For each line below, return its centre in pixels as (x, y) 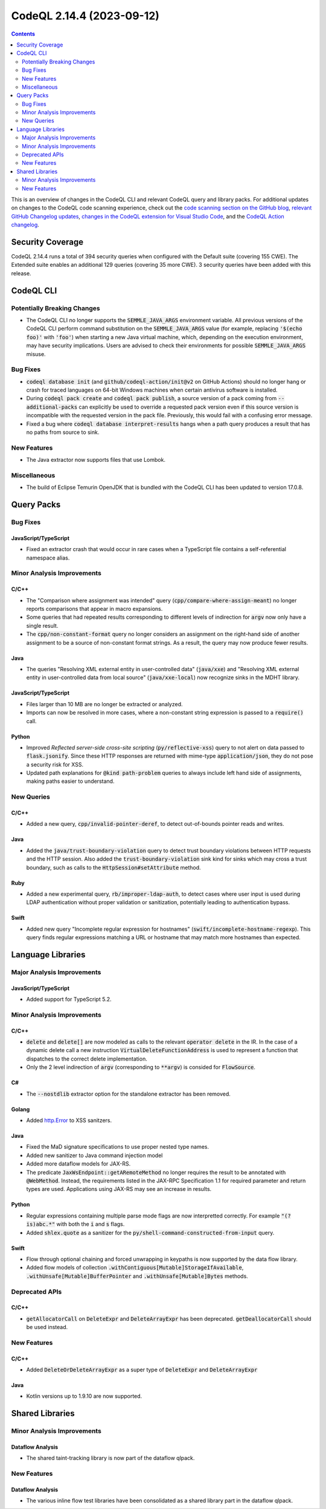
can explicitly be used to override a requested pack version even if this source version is (189, 407)
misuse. (36, 354)
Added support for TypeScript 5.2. (69, 1000)
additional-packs (52, 407)
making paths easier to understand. (70, 781)
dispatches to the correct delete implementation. (87, 1059)
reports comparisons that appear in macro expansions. (94, 609)
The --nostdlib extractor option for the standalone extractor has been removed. (128, 1094)
